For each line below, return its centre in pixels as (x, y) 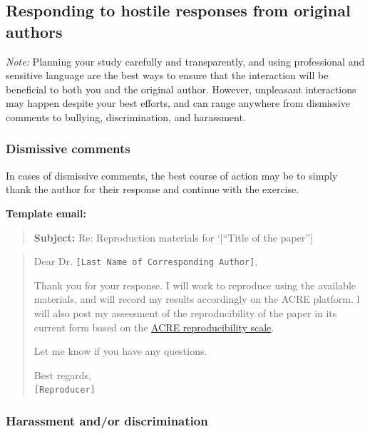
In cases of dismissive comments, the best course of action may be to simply (172, 175)
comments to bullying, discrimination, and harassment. (126, 117)
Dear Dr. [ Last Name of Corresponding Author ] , (146, 261)
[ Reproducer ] (65, 390)
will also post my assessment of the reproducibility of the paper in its (185, 313)
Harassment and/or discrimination (107, 420)
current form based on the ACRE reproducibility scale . (154, 327)
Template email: (46, 213)
